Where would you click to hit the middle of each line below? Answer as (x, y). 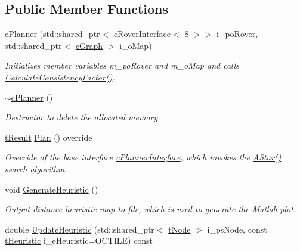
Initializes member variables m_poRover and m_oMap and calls (122, 65)
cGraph (89, 45)
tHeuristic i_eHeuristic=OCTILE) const (79, 241)
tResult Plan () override (49, 137)
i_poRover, (237, 34)
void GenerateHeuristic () (52, 189)
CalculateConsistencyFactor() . (60, 77)
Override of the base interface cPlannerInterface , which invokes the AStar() (143, 157)
